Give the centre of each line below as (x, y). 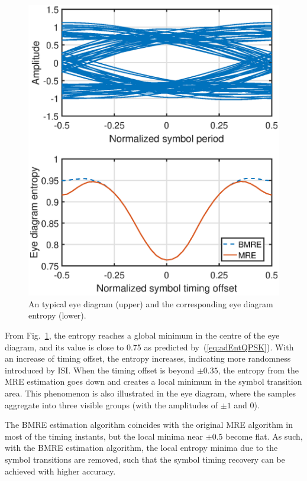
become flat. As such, (264, 436)
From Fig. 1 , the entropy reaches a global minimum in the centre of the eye (142, 335)
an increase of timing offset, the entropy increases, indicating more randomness (148, 358)
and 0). (247, 404)
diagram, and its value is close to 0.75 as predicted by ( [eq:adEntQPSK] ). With (149, 347)
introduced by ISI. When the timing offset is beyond (100, 370)
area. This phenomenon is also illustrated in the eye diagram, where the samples (151, 393)
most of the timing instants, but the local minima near (104, 436)
